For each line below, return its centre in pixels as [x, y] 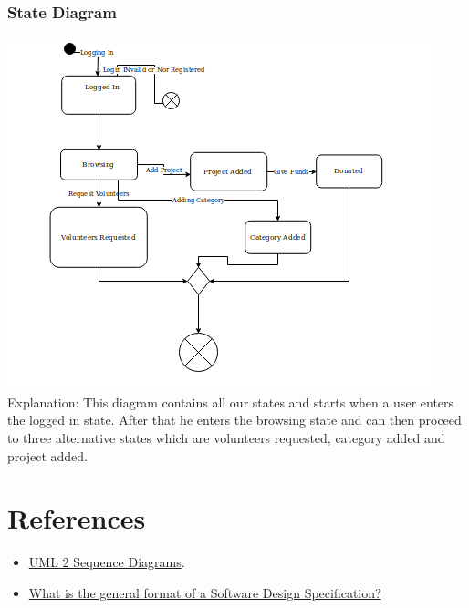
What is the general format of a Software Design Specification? [205, 592]
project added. [47, 455]
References [77, 518]
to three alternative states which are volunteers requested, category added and [226, 438]
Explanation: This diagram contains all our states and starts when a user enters [231, 402]
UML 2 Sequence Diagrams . [107, 562]
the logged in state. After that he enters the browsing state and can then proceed [234, 420]
